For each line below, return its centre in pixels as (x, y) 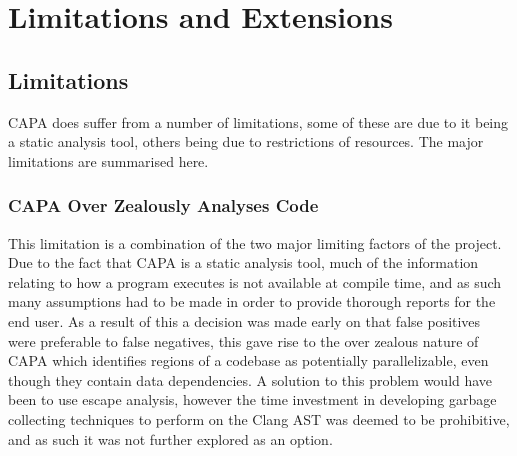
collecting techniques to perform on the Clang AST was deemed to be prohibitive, (259, 418)
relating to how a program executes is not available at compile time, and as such (255, 281)
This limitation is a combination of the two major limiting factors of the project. (255, 242)
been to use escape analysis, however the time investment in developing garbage (252, 399)
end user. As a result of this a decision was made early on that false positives (244, 320)
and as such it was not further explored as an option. (170, 438)
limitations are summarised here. (108, 160)
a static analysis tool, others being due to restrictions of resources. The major (246, 141)
